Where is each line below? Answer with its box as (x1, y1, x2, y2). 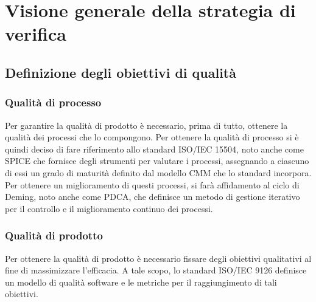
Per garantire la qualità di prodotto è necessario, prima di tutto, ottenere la (5, 118, 288, 131)
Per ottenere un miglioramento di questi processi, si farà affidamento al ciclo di (5, 178, 300, 191)
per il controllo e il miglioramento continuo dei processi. (5, 202, 213, 214)
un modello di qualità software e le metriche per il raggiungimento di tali (5, 275, 277, 288)
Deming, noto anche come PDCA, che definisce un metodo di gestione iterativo (5, 190, 300, 203)
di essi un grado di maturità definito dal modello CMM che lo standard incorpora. (5, 166, 312, 179)
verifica (5, 21, 66, 46)
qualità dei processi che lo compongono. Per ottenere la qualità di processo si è (5, 131, 299, 143)
